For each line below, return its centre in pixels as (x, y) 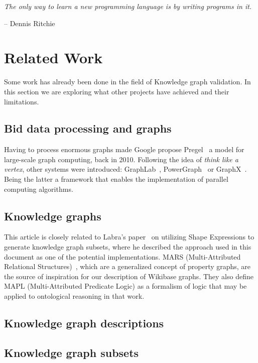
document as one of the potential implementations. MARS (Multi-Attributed (122, 256)
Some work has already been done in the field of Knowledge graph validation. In (127, 82)
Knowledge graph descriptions (84, 323)
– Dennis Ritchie (30, 23)
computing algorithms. (39, 189)
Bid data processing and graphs (88, 128)
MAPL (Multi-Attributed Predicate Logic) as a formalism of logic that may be (125, 286)
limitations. (22, 101)
